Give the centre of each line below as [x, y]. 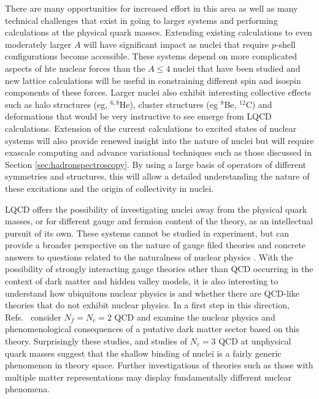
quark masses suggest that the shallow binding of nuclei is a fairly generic [143, 353]
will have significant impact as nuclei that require [176, 44]
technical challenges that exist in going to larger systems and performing [141, 20]
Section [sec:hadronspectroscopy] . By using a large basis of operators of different [156, 164]
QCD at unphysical [255, 341]
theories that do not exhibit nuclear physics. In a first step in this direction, [147, 305]
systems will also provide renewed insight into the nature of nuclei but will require [159, 140]
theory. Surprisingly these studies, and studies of [96, 341]
